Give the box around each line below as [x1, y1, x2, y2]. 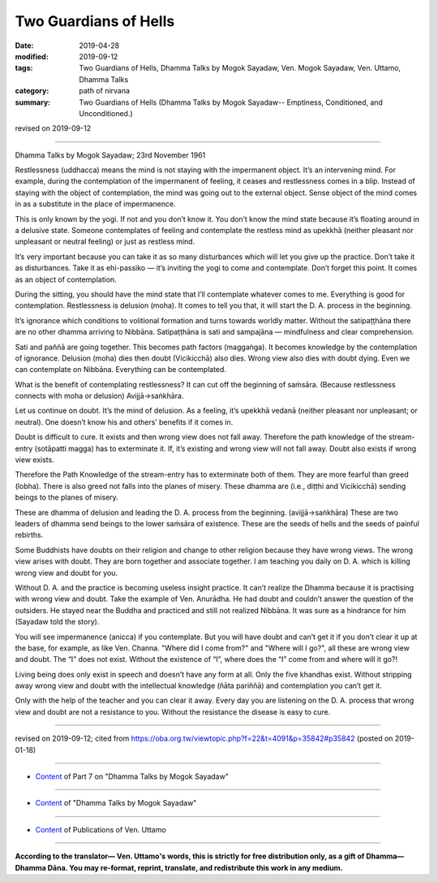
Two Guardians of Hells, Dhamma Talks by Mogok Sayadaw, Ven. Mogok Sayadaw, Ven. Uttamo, [79, 63, 401, 73]
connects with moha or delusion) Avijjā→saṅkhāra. [15, 391, 184, 401]
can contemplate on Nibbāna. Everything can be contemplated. [15, 365, 227, 374]
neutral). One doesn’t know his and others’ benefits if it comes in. [15, 417, 234, 426]
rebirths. [15, 530, 44, 540]
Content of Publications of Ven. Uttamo [35, 824, 166, 834]
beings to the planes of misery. [15, 492, 119, 503]
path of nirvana [79, 86, 130, 96]
